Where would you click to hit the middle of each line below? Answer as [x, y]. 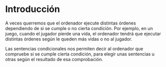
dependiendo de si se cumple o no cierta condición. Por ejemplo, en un [79, 28]
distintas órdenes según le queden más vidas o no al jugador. [69, 39]
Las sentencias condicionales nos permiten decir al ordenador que [74, 48]
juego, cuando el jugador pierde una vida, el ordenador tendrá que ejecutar [83, 33]
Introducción [33, 9]
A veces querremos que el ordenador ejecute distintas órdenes [71, 23]
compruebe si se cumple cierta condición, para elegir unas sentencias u [80, 54]
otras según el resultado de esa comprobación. [54, 59]
